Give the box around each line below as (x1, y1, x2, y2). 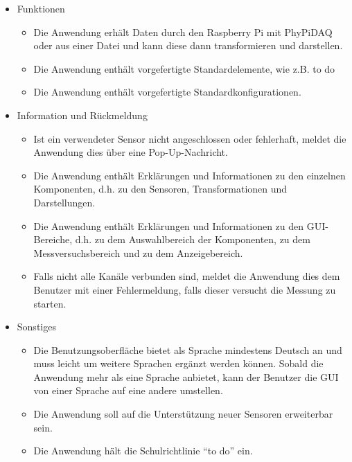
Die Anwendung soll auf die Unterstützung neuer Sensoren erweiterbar (33, 407, 333, 421)
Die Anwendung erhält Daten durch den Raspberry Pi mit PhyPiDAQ (33, 24, 333, 39)
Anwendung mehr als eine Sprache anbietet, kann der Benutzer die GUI (33, 369, 339, 384)
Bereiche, (33, 232, 73, 247)
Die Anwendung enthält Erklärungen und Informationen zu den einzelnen (33, 168, 346, 182)
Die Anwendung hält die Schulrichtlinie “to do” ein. (33, 443, 253, 458)
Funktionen (17, 1, 65, 15)
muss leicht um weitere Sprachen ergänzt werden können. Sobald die (33, 356, 324, 371)
